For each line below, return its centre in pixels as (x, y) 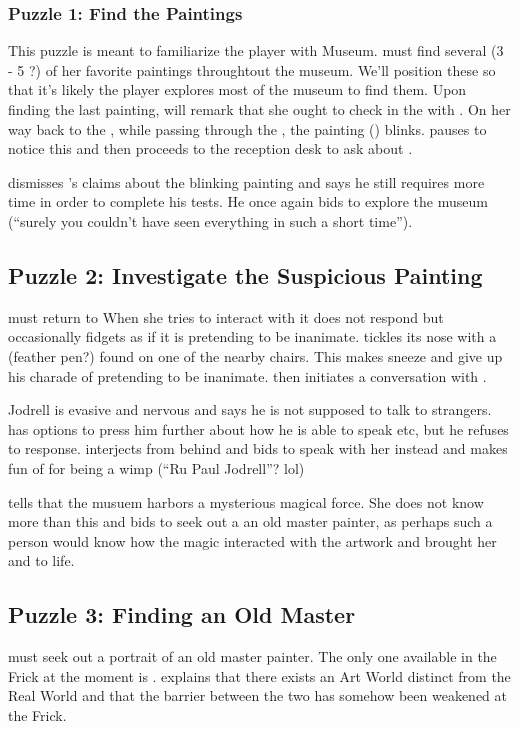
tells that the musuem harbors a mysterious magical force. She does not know (246, 501)
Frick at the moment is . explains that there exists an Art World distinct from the (259, 675)
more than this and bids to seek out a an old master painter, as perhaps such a (250, 521)
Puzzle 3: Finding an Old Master (182, 614)
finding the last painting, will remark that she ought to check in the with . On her (259, 109)
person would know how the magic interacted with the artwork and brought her (252, 540)
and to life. (41, 560)
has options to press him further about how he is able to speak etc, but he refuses (258, 428)
